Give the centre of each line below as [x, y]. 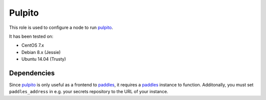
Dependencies [32, 73]
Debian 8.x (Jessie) [41, 52]
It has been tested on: [31, 36]
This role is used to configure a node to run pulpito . [61, 27]
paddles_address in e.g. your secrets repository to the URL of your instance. [89, 92]
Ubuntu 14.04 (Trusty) [44, 59]
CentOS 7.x [33, 45]
